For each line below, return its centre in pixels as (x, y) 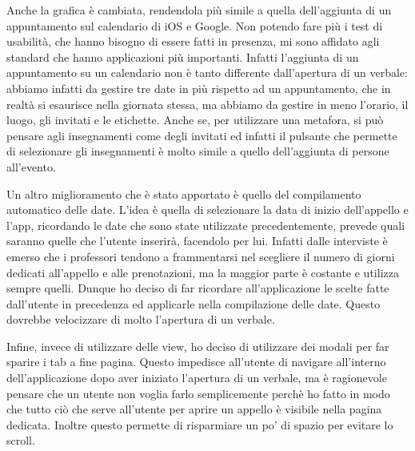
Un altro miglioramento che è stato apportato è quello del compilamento (184, 193)
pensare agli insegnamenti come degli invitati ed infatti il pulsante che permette (202, 135)
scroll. (21, 440)
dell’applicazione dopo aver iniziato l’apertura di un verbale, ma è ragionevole (197, 378)
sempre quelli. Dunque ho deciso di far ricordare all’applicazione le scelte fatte (198, 288)
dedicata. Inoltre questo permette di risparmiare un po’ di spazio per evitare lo (200, 424)
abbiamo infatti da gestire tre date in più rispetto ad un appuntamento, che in (199, 88)
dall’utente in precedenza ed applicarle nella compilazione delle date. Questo (194, 303)
